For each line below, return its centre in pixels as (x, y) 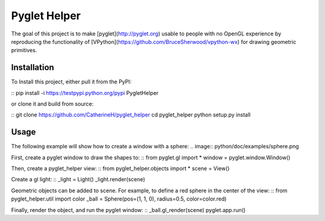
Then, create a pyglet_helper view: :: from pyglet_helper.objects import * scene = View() (120, 169)
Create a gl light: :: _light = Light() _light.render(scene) (78, 180)
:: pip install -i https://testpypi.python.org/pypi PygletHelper (85, 92)
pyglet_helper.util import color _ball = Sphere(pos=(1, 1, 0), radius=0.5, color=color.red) (119, 199)
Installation (32, 68)
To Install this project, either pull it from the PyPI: (71, 82)
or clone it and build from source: (52, 104)
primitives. (24, 50)
